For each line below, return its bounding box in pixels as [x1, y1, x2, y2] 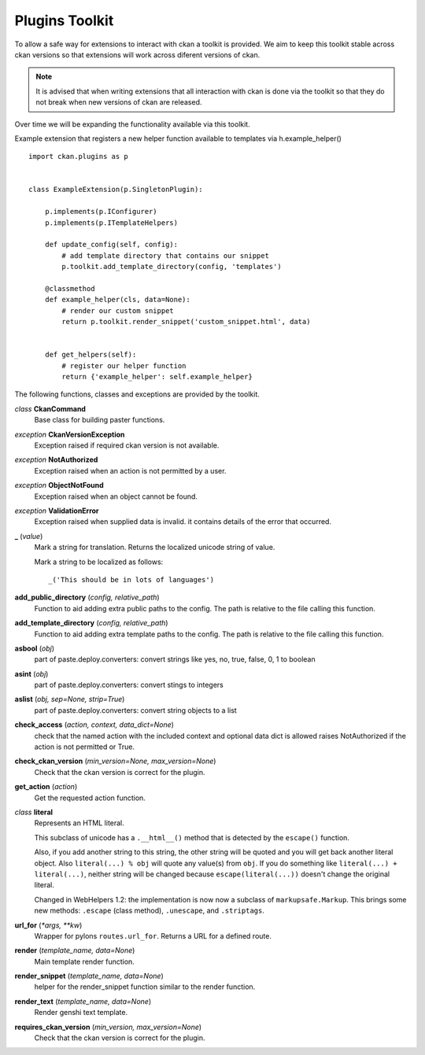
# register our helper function [61, 361, 187, 370]
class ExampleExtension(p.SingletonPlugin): [28, 185, 204, 194]
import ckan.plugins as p [28, 152, 129, 161]
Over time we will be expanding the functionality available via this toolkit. [14, 119, 251, 129]
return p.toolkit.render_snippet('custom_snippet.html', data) [61, 317, 311, 326]
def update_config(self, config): [44, 240, 179, 249]
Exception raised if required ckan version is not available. [34, 441, 220, 450]
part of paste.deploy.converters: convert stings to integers [34, 681, 224, 690]
